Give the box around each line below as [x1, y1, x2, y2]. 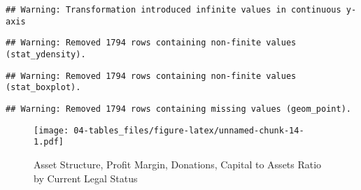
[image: [34, 125, 69, 136]
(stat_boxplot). [6, 82, 81, 93]
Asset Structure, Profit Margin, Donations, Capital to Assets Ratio [34, 156, 322, 171]
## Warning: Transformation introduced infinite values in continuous [6, 5, 341, 15]
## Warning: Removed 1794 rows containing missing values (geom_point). [6, 103, 351, 114]
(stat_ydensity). [6, 49, 86, 59]
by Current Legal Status [34, 170, 138, 185]
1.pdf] [34, 137, 64, 147]
